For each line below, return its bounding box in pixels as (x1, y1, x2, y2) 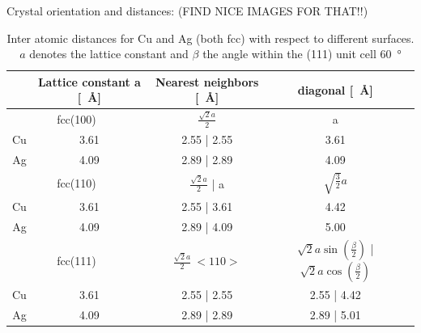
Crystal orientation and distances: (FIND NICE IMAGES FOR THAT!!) (6, 2, 368, 19)
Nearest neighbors (155, 73, 259, 90)
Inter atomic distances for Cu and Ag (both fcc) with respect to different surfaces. (6, 29, 415, 46)
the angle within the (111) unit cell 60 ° (202, 45, 402, 62)
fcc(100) (57, 110, 96, 127)
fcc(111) (57, 252, 96, 269)
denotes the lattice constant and (29, 45, 189, 62)
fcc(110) (57, 175, 96, 192)
